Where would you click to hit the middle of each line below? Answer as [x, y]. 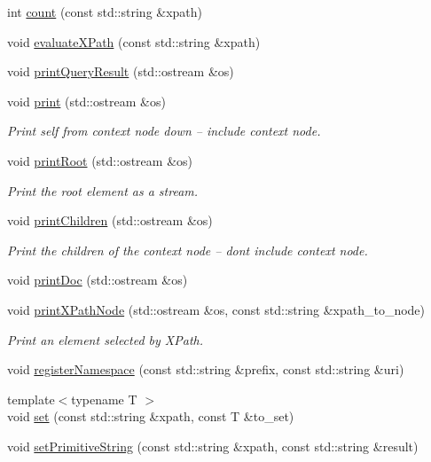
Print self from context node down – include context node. [164, 131]
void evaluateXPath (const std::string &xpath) [134, 41]
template [31, 399]
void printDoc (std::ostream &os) [98, 280]
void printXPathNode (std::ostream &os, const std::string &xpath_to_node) [216, 309]
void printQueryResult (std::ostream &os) [121, 71]
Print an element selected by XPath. [106, 339]
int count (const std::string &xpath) [105, 12]
